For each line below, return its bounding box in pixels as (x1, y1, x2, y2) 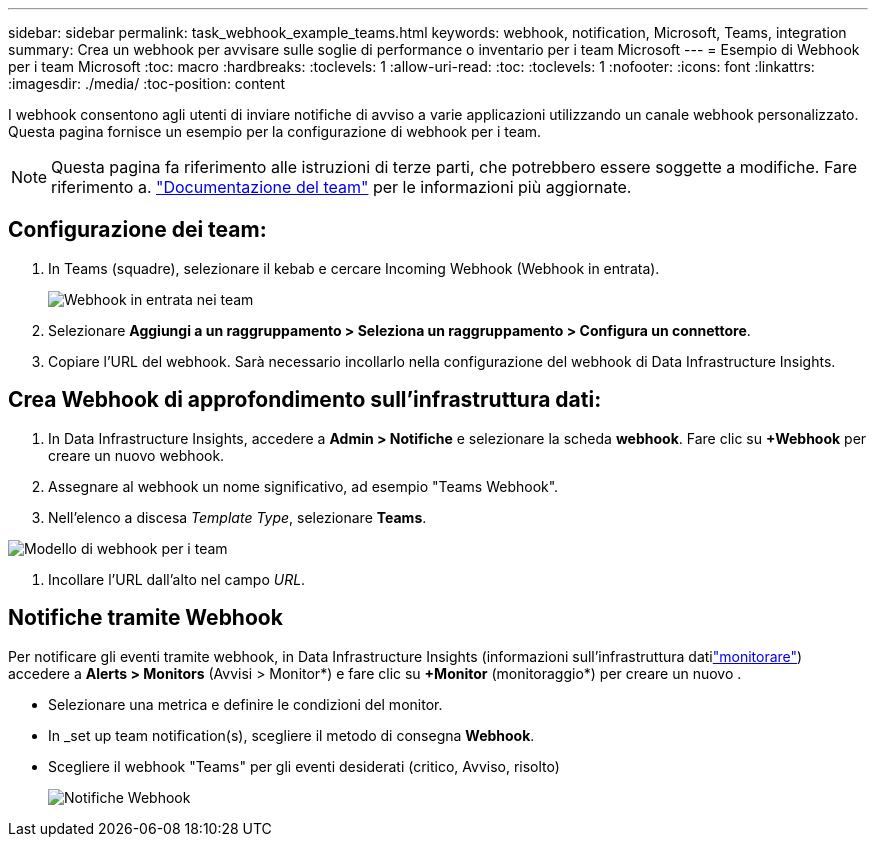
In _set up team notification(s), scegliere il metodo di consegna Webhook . (48, 726, 535, 744)
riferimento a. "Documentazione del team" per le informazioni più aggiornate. (51, 177, 632, 197)
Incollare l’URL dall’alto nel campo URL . (48, 570, 306, 588)
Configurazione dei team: (8, 217, 267, 243)
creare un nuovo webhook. (48, 446, 225, 464)
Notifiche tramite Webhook (8, 605, 283, 631)
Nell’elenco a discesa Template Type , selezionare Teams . (48, 508, 427, 526)
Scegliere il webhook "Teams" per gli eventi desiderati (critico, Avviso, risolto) (48, 757, 560, 775)
